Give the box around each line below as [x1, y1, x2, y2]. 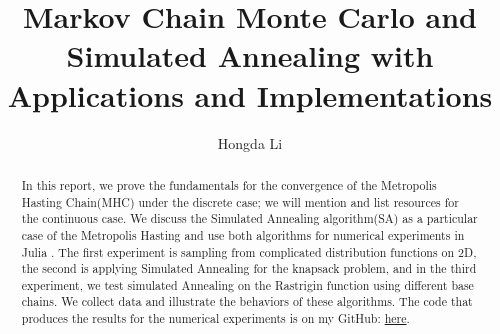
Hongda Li [217, 132, 283, 153]
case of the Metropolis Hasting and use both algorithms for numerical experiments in [21, 226, 465, 243]
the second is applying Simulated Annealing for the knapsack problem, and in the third [21, 260, 477, 277]
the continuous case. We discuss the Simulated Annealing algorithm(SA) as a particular [21, 210, 478, 227]
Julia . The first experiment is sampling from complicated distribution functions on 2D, [21, 243, 477, 260]
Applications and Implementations [7, 74, 493, 115]
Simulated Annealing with [66, 35, 434, 76]
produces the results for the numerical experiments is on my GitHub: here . [21, 310, 410, 327]
